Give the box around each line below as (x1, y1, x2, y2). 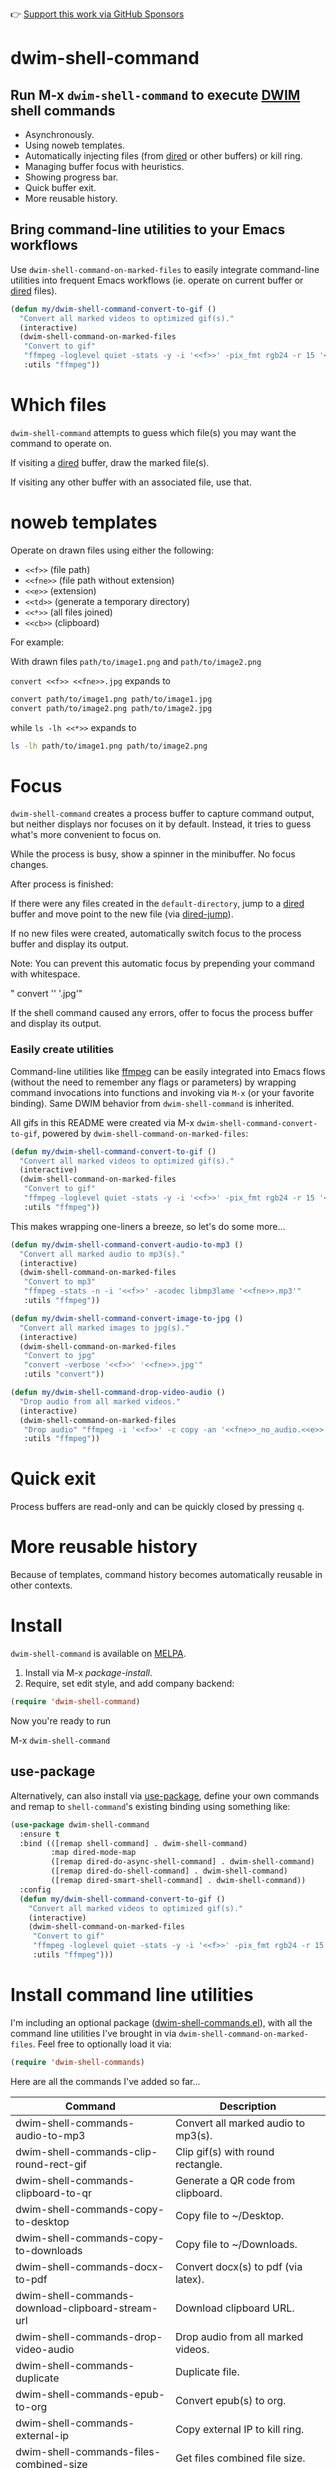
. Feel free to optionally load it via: (32, 2038, 172, 2050)
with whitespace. (10, 968, 81, 980)
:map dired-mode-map (50, 1848, 137, 1858)
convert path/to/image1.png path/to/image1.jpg (10, 694, 213, 704)
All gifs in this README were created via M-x (10, 1116, 195, 1128)
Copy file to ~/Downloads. (174, 2237, 298, 2251)
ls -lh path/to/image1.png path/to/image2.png (10, 741, 208, 751)
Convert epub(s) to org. (174, 2393, 287, 2407)
